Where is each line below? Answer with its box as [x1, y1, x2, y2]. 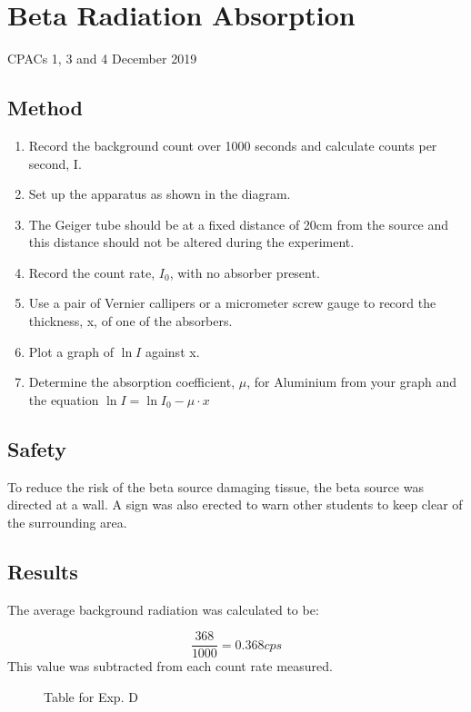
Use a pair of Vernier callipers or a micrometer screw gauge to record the [28, 293, 436, 312]
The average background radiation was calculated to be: [7, 599, 319, 618]
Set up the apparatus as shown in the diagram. [28, 184, 291, 203]
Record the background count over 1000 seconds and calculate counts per [28, 135, 437, 154]
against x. [145, 341, 200, 361]
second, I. [28, 153, 82, 173]
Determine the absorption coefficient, [28, 372, 235, 391]
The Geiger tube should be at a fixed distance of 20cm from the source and [28, 214, 449, 233]
